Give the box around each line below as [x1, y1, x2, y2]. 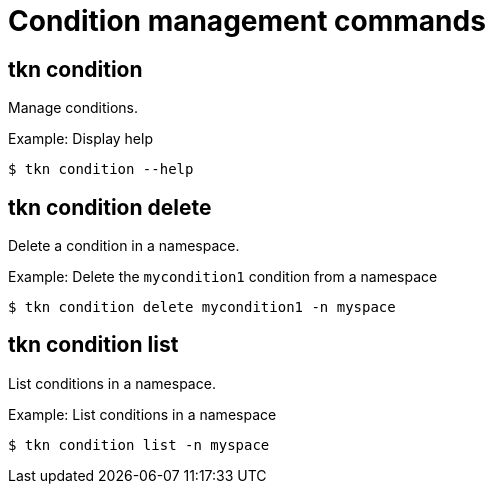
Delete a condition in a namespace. [8, 237, 240, 255]
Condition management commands [8, 4, 486, 38]
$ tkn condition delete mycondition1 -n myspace [8, 299, 396, 316]
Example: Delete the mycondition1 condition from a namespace [8, 268, 438, 286]
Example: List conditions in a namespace [8, 405, 277, 423]
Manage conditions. [8, 99, 139, 117]
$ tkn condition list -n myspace [8, 436, 270, 453]
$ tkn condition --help [8, 161, 194, 178]
